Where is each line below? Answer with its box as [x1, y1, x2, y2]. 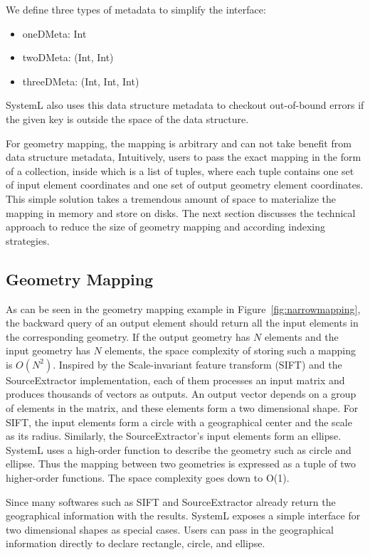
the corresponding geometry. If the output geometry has [6, 329, 250, 344]
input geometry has [6, 343, 90, 358]
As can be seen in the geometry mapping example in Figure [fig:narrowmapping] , [6, 301, 361, 316]
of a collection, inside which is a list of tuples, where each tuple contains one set [6, 163, 354, 178]
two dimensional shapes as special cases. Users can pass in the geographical [6, 522, 334, 536]
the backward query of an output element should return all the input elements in [6, 315, 359, 330]
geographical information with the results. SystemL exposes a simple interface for [6, 508, 361, 523]
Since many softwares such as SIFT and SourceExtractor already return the [6, 494, 336, 509]
